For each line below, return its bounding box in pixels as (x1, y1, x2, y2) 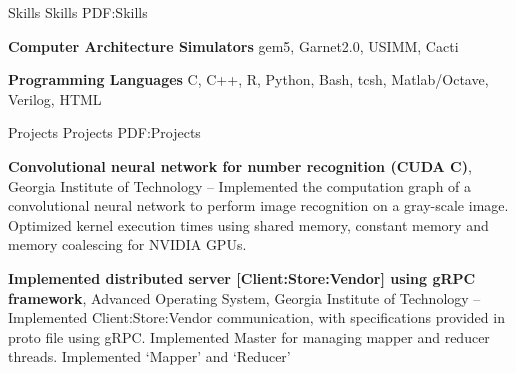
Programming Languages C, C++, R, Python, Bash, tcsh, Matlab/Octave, (8, 69, 489, 90)
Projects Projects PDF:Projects (8, 122, 201, 143)
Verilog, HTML (8, 88, 102, 109)
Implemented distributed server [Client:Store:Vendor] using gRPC (8, 267, 476, 288)
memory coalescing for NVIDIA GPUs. (8, 234, 247, 255)
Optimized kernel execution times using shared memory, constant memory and (8, 214, 489, 235)
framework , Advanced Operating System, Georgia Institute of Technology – (8, 287, 481, 308)
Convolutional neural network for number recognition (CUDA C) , (8, 155, 472, 176)
